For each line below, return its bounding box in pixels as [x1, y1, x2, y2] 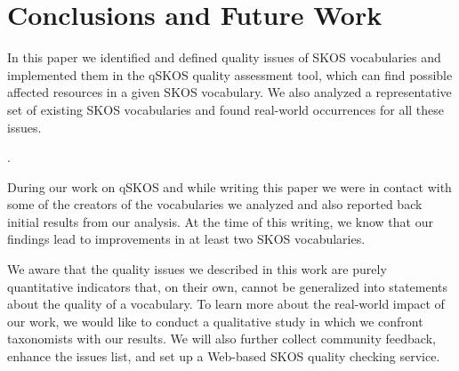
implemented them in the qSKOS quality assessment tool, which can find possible [7, 65, 453, 84]
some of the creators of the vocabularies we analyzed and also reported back [7, 195, 423, 214]
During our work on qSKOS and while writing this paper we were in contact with [7, 177, 452, 196]
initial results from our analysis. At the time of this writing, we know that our [7, 212, 433, 230]
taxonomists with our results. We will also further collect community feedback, [7, 329, 436, 348]
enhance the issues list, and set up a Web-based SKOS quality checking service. [7, 347, 440, 366]
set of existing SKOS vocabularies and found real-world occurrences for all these [7, 100, 445, 118]
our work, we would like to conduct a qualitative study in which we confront [7, 311, 423, 330]
